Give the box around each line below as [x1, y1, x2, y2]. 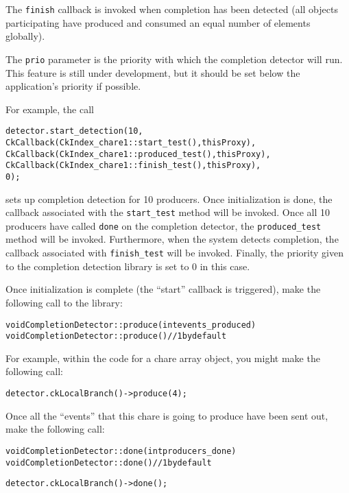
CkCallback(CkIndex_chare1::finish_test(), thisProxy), [5, 160, 261, 171]
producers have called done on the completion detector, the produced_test [5, 218, 322, 232]
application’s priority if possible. [5, 79, 141, 93]
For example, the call [5, 101, 94, 116]
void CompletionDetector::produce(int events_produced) [5, 320, 256, 330]
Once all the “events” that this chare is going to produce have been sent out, [5, 408, 328, 422]
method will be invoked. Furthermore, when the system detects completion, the [5, 232, 339, 246]
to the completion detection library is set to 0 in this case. [5, 258, 250, 273]
